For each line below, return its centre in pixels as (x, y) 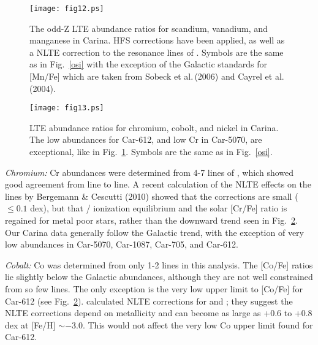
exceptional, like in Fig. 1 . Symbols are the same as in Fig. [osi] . (151, 152)
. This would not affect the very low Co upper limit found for (198, 324)
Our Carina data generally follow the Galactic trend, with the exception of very (154, 232)
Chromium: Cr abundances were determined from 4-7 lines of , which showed (150, 172)
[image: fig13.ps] (67, 108)
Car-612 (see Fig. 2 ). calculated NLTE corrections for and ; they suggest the (149, 301)
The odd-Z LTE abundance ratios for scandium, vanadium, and (149, 28)
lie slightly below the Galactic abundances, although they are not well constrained (159, 277)
